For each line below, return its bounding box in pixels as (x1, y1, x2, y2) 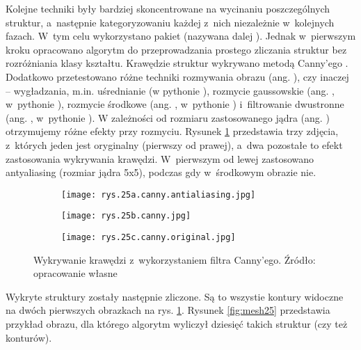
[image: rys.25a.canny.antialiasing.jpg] (61, 189, 256, 200)
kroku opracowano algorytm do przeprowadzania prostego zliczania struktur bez (6, 42, 347, 56)
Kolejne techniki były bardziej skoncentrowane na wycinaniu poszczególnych (6, 1, 330, 15)
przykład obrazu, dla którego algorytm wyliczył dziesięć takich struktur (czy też (6, 317, 348, 331)
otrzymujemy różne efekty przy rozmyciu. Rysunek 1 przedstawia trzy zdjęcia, (6, 124, 339, 138)
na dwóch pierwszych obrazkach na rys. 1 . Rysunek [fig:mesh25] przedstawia (6, 303, 330, 317)
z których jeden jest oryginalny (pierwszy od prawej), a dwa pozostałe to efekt (6, 137, 343, 152)
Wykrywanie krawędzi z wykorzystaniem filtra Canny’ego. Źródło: (33, 252, 316, 267)
